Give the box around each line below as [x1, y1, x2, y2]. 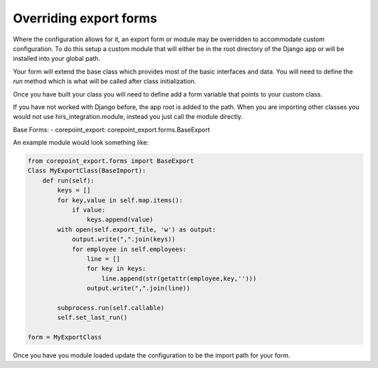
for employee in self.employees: [71, 245, 187, 253]
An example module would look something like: [13, 139, 149, 147]
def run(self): [42, 176, 94, 185]
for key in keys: [86, 264, 146, 273]
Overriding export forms [13, 10, 157, 26]
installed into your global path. [13, 55, 101, 63]
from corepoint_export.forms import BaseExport [27, 157, 194, 165]
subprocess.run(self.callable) [57, 304, 164, 311]
